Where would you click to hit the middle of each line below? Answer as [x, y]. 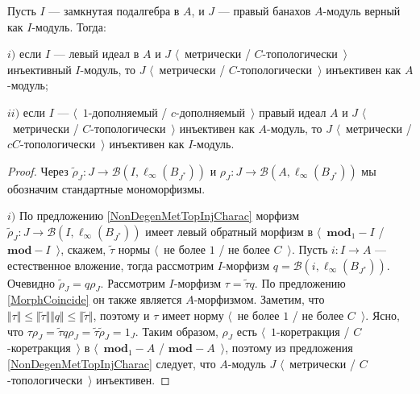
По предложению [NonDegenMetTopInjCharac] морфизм [159, 216]
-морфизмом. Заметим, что [259, 299]
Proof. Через [38, 170]
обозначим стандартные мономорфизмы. [106, 188]
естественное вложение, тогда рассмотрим [111, 265]
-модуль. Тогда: [69, 26]
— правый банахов [264, 10]
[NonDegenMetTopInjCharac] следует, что [112, 363]
